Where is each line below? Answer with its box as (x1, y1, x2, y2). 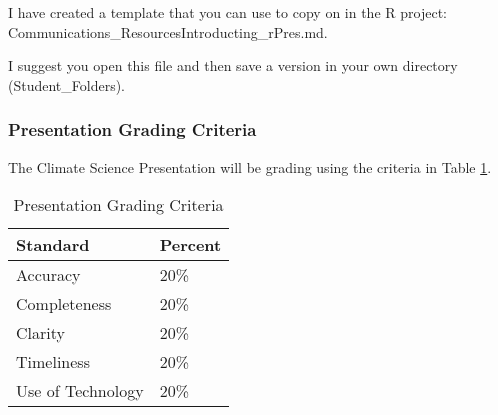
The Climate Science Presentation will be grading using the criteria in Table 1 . (8, 156, 492, 177)
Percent (159, 233, 222, 257)
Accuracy (16, 263, 81, 287)
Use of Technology (16, 379, 144, 403)
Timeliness (16, 350, 90, 374)
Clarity (16, 321, 65, 345)
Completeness (16, 292, 112, 316)
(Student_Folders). (8, 74, 126, 95)
